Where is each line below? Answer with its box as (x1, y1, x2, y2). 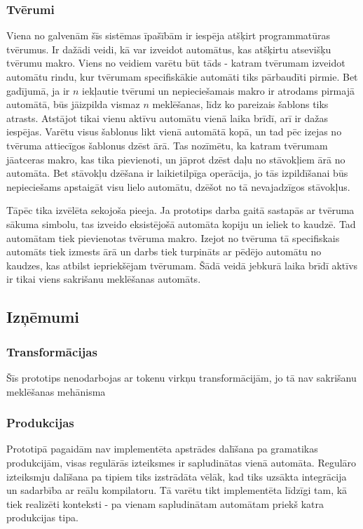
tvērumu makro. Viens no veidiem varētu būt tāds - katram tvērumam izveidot (6, 55, 345, 70)
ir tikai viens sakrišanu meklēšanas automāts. (6, 272, 201, 286)
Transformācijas (6, 342, 97, 360)
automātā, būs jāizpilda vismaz (6, 97, 140, 112)
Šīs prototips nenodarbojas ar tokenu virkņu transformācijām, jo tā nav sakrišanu (6, 370, 357, 384)
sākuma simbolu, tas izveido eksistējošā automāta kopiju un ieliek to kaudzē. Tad (6, 216, 356, 231)
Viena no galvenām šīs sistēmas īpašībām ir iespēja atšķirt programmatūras (6, 28, 331, 43)
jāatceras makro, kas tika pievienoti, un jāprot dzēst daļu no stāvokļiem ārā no (6, 152, 345, 166)
